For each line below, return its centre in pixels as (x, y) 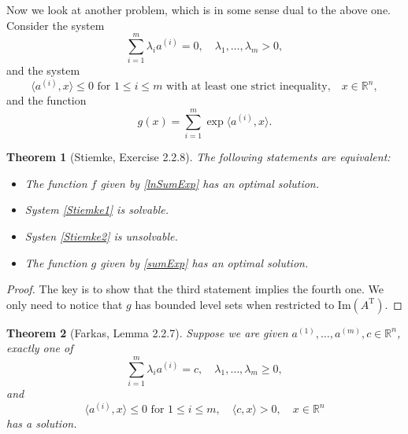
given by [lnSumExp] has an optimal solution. (210, 183)
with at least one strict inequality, (249, 87)
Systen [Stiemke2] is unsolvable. (101, 235)
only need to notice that (65, 304)
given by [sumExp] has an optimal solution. (204, 262)
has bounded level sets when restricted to (235, 304)
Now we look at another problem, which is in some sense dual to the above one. (198, 9)
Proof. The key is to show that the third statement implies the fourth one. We (195, 289)
